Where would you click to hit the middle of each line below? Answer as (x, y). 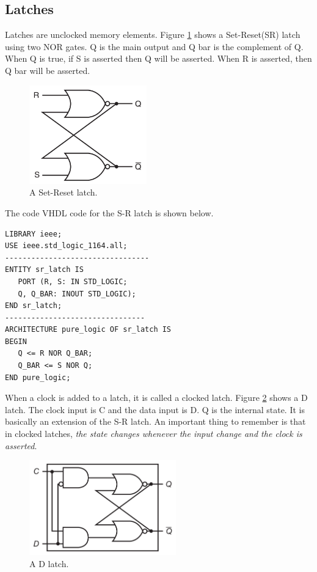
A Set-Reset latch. (64, 192)
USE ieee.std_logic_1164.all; (66, 246)
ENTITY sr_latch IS (44, 270)
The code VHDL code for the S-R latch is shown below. (109, 212)
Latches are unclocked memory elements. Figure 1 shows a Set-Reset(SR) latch (153, 35)
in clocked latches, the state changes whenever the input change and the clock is (154, 434)
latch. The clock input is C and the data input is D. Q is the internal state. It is (155, 409)
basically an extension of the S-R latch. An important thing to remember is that (155, 421)
